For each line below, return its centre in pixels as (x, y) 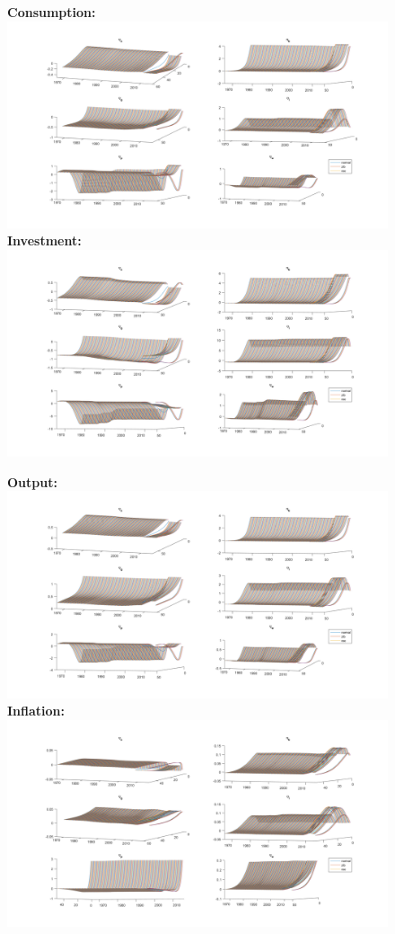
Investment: (44, 240)
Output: (32, 481)
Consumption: (52, 12)
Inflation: (36, 711)
